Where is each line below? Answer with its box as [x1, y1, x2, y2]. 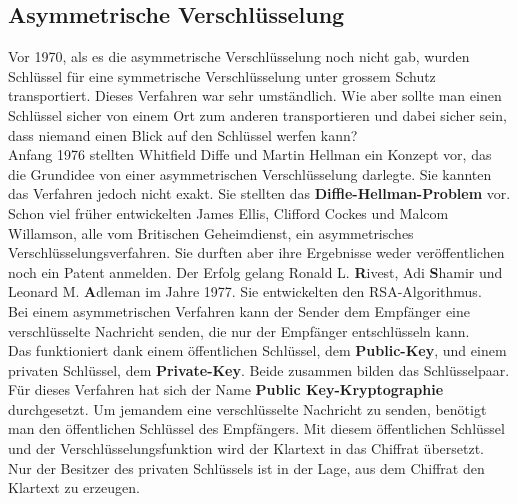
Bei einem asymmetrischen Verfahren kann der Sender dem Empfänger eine [8, 300, 470, 321]
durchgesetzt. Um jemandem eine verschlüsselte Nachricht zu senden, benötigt [8, 398, 487, 419]
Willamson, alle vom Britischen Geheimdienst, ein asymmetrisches [8, 222, 414, 243]
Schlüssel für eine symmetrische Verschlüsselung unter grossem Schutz [8, 65, 436, 86]
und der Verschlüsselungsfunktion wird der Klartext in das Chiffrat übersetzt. [8, 438, 485, 459]
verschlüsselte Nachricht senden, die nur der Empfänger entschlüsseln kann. [8, 320, 470, 341]
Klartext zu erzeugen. [8, 477, 140, 498]
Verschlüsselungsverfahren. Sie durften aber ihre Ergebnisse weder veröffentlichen [8, 242, 505, 263]
